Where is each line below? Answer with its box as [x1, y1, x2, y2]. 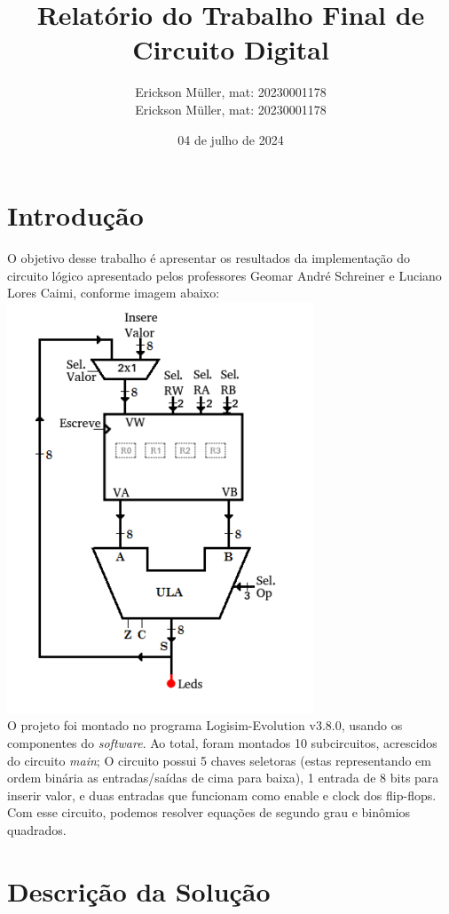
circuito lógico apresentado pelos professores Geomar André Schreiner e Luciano [7, 266, 442, 284]
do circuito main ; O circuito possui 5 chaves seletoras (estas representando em [7, 751, 431, 769]
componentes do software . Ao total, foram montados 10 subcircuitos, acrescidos [7, 734, 437, 751]
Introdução [7, 197, 144, 234]
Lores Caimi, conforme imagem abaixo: [7, 283, 220, 302]
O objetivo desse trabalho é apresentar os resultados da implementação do [7, 249, 411, 267]
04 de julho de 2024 [177, 130, 284, 148]
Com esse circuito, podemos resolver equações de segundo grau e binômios [7, 803, 411, 822]
